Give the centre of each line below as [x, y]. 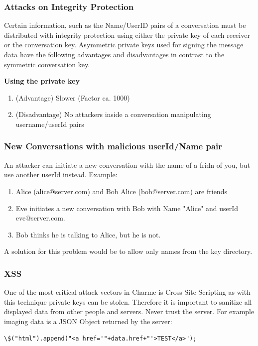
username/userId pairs [50, 124]
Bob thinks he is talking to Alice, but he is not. [88, 234]
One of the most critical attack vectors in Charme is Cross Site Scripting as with [127, 292]
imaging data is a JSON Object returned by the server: [88, 321]
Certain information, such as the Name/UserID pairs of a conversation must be [125, 25]
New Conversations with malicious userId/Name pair [113, 146]
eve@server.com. [40, 218]
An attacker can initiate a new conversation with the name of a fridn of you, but [127, 165]
